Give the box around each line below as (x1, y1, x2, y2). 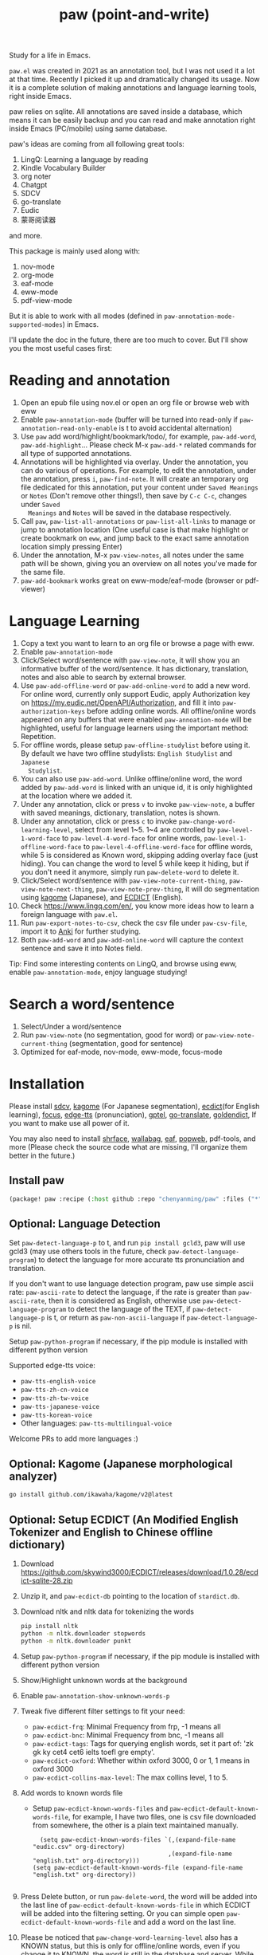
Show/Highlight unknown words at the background (20, 1675, 188, 1685)
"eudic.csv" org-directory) (32, 1843, 126, 1851)
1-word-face (20, 835, 60, 843)
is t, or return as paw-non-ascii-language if (46, 1313, 185, 1323)
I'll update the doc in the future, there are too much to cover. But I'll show (9, 335, 249, 344)
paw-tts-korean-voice (20, 1411, 92, 1420)
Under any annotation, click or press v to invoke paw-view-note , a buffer (20, 800, 255, 809)
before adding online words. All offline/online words (87, 706, 257, 716)
